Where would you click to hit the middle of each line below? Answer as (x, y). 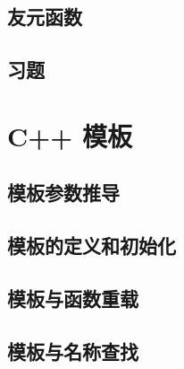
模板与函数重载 (73, 298)
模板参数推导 (63, 193)
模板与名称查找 (73, 351)
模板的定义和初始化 (92, 246)
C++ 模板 (70, 135)
